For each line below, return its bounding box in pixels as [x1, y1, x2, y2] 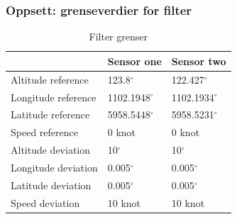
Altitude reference [11, 72, 89, 86]
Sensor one [107, 53, 162, 68]
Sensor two [171, 53, 226, 68]
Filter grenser [89, 29, 148, 44]
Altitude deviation [11, 142, 91, 157]
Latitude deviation [11, 177, 92, 192]
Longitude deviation [11, 159, 98, 174]
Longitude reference [11, 89, 97, 104]
